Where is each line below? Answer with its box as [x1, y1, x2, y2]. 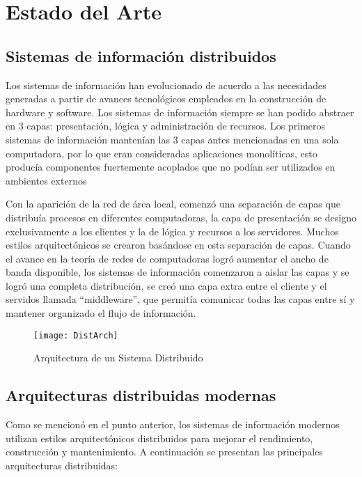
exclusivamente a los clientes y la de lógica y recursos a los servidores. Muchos [6, 224, 339, 238]
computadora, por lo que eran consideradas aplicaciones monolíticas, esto [6, 146, 317, 160]
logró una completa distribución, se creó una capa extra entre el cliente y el [6, 278, 327, 292]
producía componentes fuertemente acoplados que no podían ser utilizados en [6, 159, 336, 174]
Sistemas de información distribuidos [6, 45, 276, 66]
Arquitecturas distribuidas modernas [6, 384, 276, 406]
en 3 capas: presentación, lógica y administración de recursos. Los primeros [6, 118, 326, 133]
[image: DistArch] [33, 330, 118, 341]
